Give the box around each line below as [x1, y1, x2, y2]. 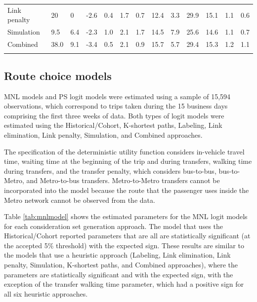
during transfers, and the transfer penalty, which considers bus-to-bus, [4, 165, 216, 176]
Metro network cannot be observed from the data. [4, 194, 155, 205]
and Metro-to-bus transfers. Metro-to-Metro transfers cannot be [26, 175, 220, 186]
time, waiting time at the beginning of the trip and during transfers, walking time [4, 156, 252, 166]
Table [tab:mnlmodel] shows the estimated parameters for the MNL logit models [4, 211, 248, 222]
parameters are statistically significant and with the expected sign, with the [4, 269, 233, 279]
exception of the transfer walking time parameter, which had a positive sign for [4, 279, 244, 289]
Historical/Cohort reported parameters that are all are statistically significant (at [4, 230, 251, 241]
